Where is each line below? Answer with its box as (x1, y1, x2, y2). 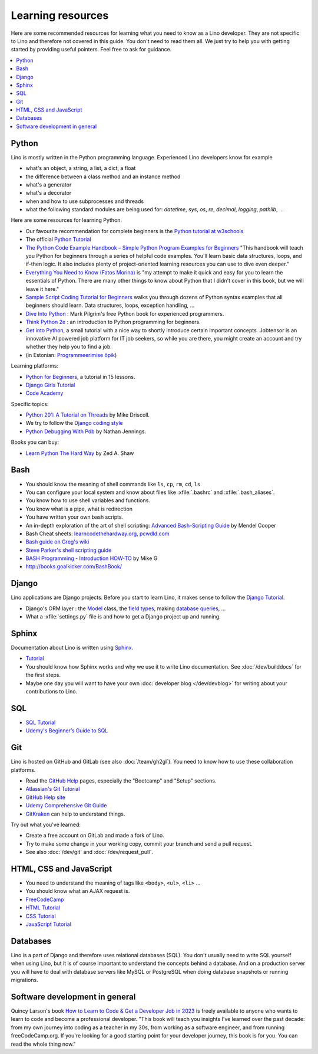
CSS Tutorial (25, 912, 56, 919)
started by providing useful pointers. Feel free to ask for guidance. (11, 46, 172, 53)
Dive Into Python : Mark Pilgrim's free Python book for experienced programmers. (25, 310, 224, 317)
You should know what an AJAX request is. (25, 888, 130, 895)
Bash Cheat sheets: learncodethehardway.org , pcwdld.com (25, 530, 170, 537)
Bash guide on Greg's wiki (25, 538, 90, 545)
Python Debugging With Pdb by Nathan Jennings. (25, 428, 147, 435)
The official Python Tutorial (25, 236, 91, 243)
